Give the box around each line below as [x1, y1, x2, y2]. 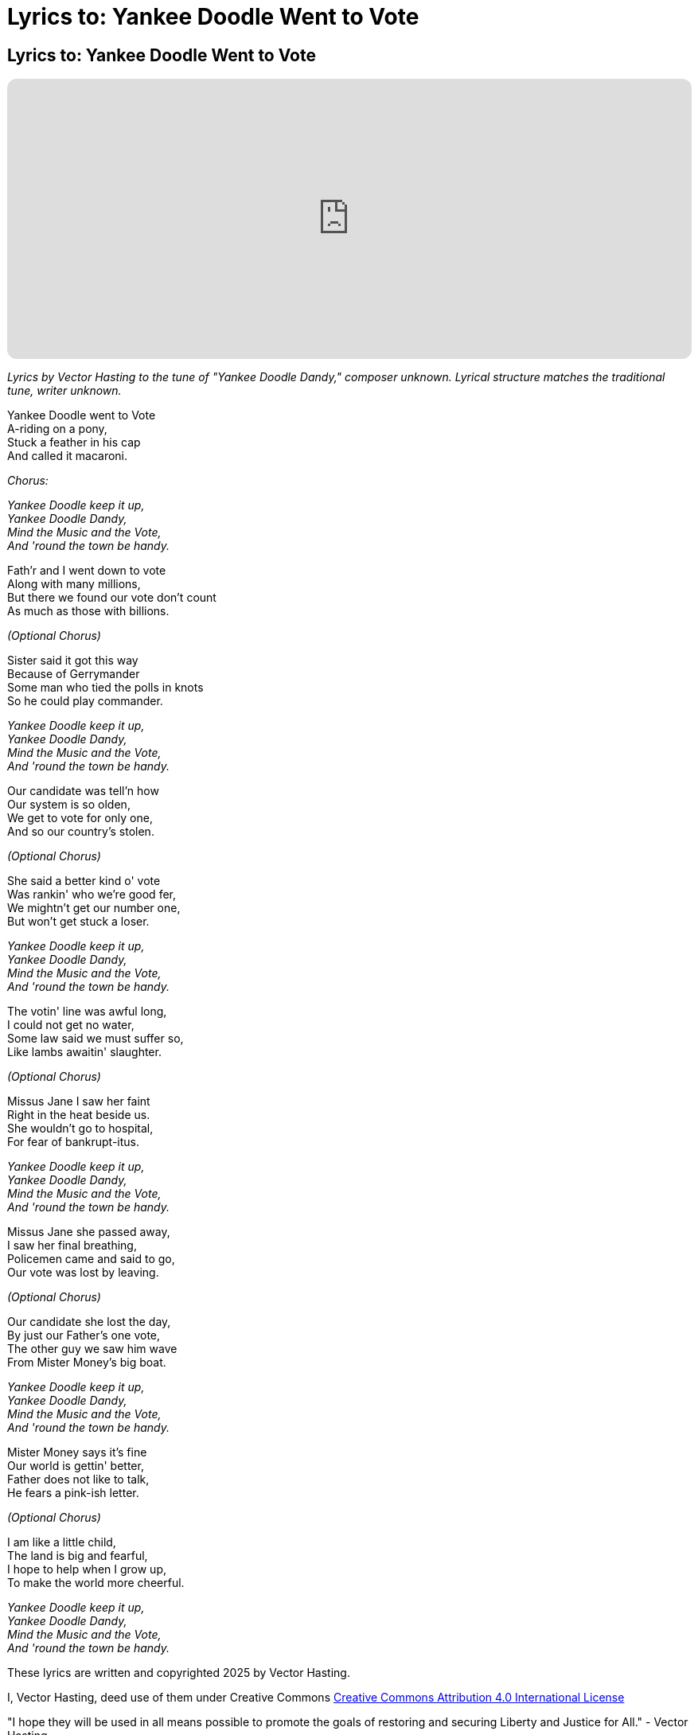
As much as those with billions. [7, 604, 170, 618]
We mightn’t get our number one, [7, 901, 181, 915]
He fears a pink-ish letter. [7, 1486, 139, 1500]
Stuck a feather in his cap [7, 435, 141, 450]
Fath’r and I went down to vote [7, 563, 166, 578]
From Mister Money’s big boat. [7, 1355, 166, 1370]
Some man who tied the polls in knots [7, 680, 204, 695]
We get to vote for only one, [7, 811, 153, 825]
